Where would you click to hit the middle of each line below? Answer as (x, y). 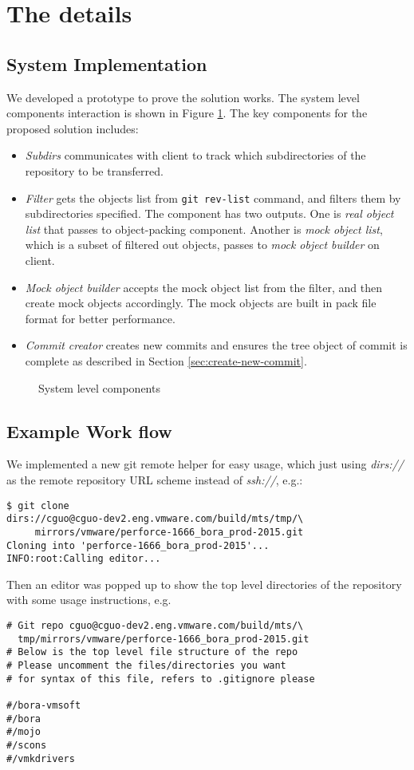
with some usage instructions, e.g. (89, 600)
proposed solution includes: (73, 128)
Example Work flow (89, 430)
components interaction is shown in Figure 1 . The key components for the (187, 113)
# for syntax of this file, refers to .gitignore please (161, 679)
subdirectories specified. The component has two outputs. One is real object (209, 213)
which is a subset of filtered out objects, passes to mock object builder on (202, 245)
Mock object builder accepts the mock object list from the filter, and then (203, 287)
